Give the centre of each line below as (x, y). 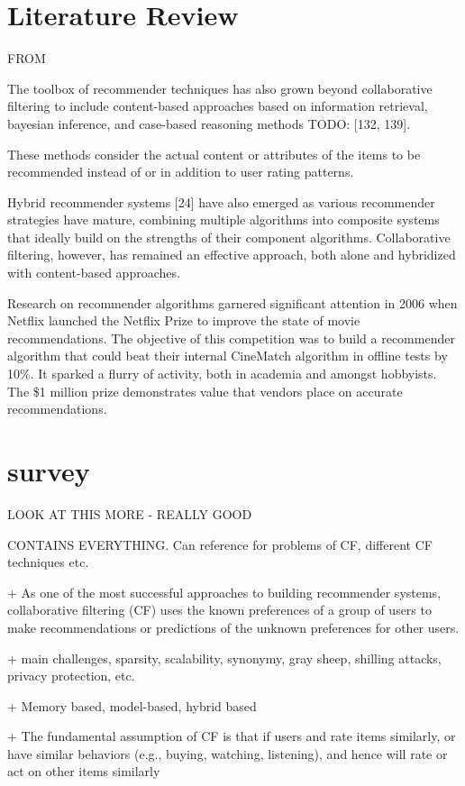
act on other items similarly (84, 771)
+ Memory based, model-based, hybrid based (132, 705)
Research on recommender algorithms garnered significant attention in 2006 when (232, 302)
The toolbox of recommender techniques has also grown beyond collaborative (220, 88)
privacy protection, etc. (71, 676)
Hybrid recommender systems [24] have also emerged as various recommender (221, 201)
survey (49, 471)
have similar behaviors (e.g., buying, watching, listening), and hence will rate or (228, 753)
